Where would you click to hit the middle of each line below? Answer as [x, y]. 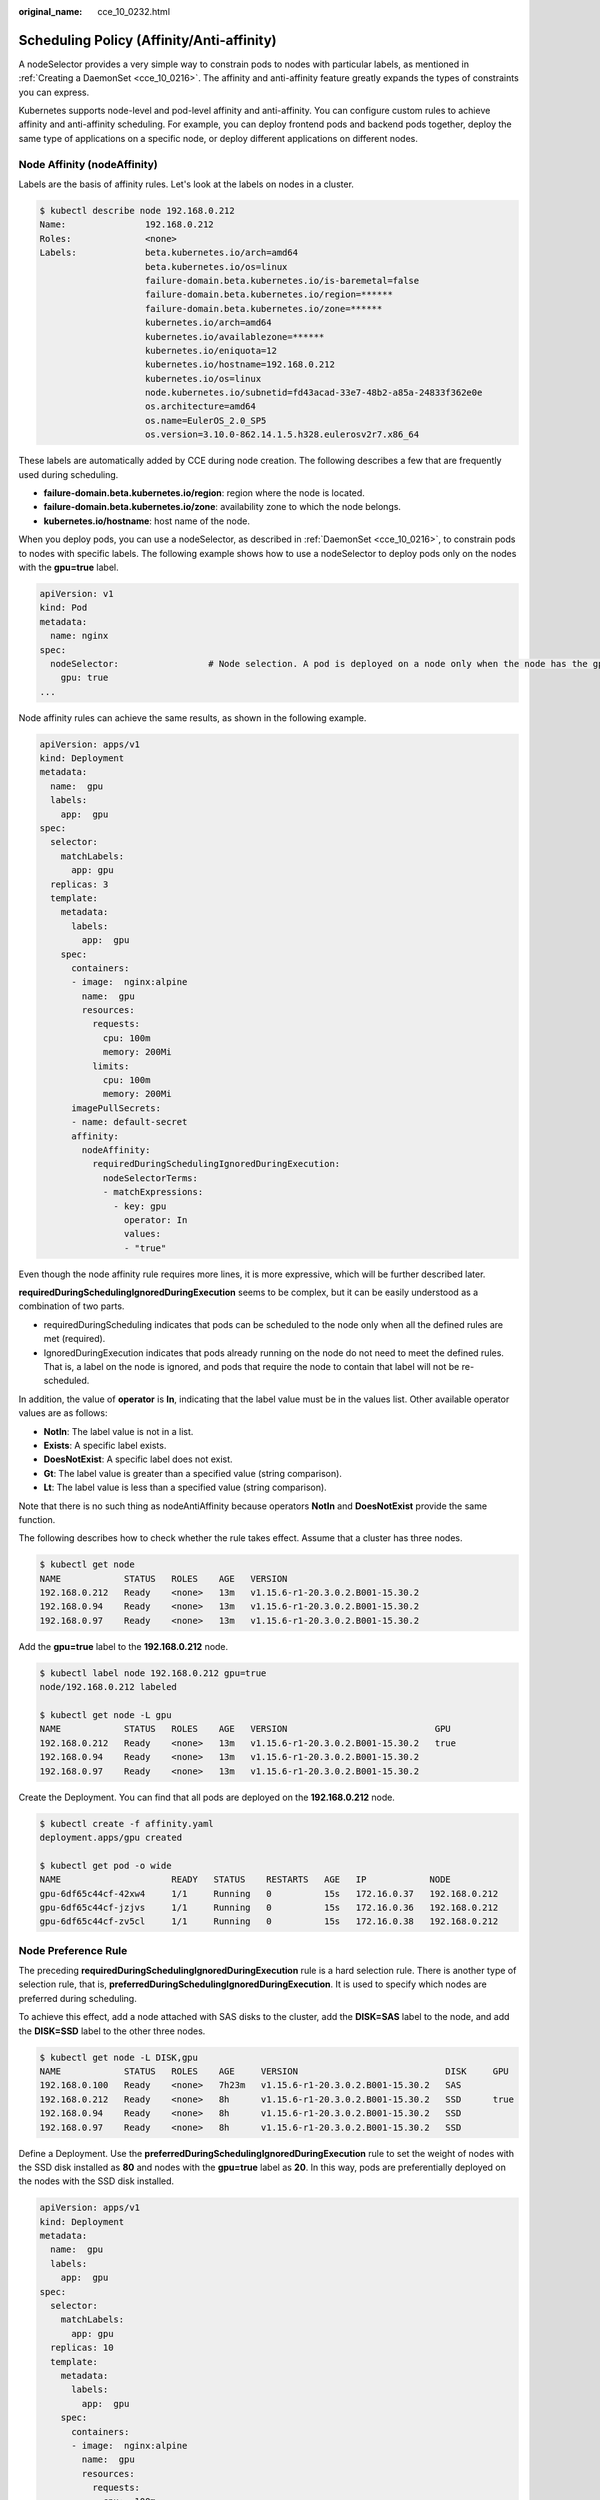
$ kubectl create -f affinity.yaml [126, 1823]
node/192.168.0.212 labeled [108, 1687]
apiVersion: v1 [76, 593]
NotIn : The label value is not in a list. [118, 1431]
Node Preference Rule [73, 1950]
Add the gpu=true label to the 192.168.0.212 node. [123, 1646]
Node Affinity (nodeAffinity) [88, 164]
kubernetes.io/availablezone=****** [235, 336]
